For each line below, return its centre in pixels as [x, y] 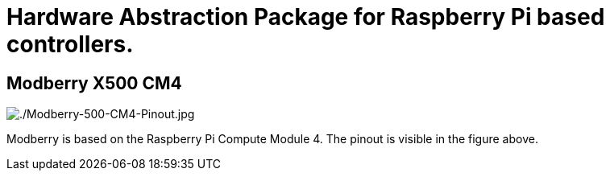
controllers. [70, 44]
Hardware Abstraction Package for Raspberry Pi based [306, 17]
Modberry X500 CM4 [94, 83]
